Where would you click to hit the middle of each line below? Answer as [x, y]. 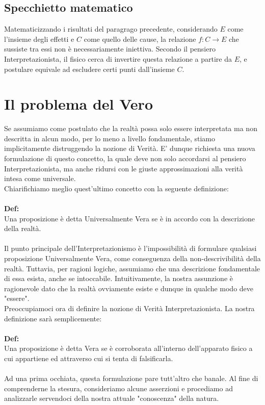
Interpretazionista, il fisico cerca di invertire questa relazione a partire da [118, 58]
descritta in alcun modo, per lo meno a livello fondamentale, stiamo [110, 138]
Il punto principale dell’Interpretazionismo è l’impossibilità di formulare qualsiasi [130, 248]
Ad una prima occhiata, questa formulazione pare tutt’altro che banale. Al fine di [131, 378]
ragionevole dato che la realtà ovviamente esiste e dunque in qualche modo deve [129, 288]
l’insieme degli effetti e [39, 39]
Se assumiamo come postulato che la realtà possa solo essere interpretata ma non [131, 128]
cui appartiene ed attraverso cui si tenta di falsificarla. [89, 358]
